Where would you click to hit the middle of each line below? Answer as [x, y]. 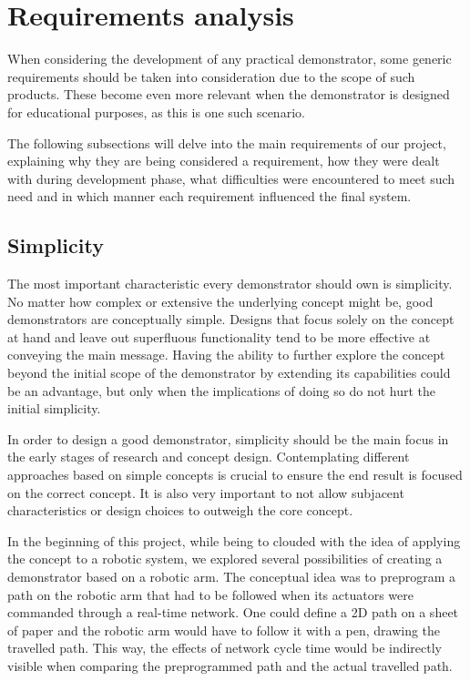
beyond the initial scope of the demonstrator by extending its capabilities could [229, 373]
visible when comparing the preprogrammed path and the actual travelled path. [230, 665]
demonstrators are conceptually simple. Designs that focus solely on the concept [231, 319]
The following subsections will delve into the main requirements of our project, [227, 142]
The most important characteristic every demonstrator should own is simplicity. [230, 284]
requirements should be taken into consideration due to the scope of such [211, 76]
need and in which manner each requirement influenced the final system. [209, 196]
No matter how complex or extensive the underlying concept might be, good [220, 301]
